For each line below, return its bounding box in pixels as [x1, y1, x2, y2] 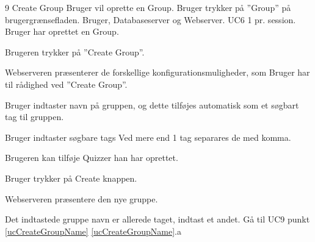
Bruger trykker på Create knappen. [5, 171, 137, 184]
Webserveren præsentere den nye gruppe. [5, 192, 158, 205]
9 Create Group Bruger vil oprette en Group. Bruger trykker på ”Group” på [5, 1, 291, 13]
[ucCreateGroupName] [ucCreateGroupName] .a [5, 224, 181, 237]
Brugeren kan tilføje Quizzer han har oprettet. [5, 151, 178, 164]
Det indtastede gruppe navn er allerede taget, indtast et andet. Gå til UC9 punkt [5, 213, 310, 226]
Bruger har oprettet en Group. [5, 25, 119, 38]
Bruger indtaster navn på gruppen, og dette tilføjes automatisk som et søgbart [5, 98, 299, 111]
